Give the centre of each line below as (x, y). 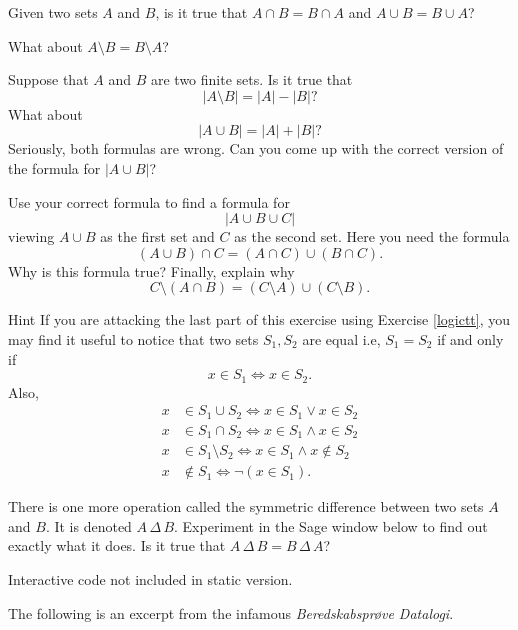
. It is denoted (88, 525)
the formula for (54, 167)
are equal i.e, (341, 338)
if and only (470, 338)
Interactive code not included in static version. (150, 578)
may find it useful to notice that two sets (133, 338)
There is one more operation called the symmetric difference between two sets (246, 506)
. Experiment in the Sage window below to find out (331, 525)
